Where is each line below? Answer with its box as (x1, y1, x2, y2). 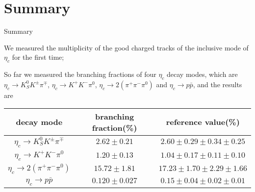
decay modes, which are (167, 69, 238, 79)
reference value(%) (166, 116, 240, 127)
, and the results (193, 79, 242, 89)
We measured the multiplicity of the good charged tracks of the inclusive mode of (4, 42, 249, 52)
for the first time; (12, 52, 64, 62)
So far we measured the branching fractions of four (4, 69, 156, 79)
